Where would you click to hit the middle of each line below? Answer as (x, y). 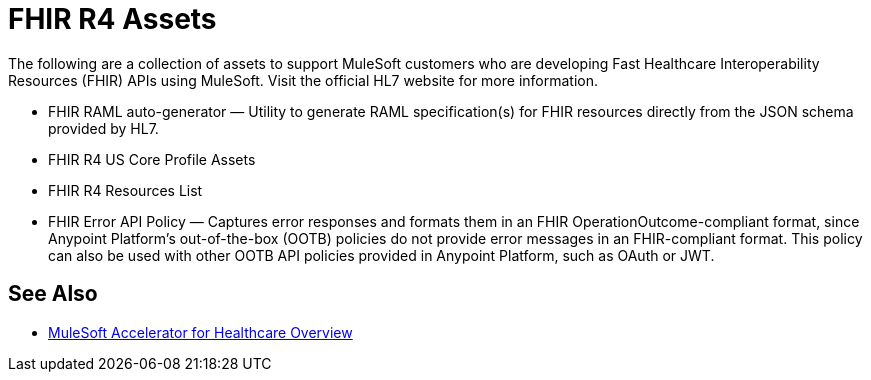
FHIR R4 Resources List (125, 190)
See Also (53, 294)
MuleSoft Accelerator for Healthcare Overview (200, 332)
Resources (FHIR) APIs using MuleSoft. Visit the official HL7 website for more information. (303, 80)
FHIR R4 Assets (112, 19)
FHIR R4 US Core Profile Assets (152, 159)
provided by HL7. (103, 128)
